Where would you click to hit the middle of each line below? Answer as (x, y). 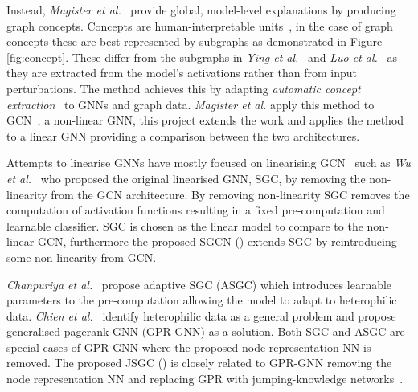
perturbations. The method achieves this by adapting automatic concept (184, 88)
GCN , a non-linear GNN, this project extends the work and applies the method (205, 120)
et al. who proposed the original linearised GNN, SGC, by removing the (186, 178)
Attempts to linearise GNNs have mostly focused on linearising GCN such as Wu (209, 163)
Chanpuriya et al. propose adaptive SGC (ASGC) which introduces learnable (199, 284)
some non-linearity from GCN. (82, 257)
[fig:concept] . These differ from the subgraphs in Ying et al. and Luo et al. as (202, 57)
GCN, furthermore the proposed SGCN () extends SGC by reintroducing (217, 241)
